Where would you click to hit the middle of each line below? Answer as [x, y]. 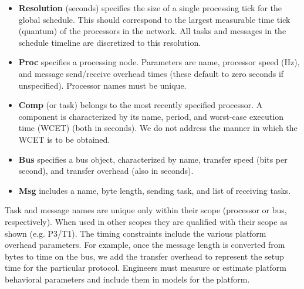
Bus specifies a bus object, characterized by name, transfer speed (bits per [153, 159]
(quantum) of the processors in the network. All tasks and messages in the [152, 31]
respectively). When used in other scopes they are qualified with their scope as [146, 221]
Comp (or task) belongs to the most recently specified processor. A [141, 105]
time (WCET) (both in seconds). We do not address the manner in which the [158, 128]
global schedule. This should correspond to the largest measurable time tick [154, 19]
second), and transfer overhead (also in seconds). [106, 171]
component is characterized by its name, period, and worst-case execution [151, 116]
